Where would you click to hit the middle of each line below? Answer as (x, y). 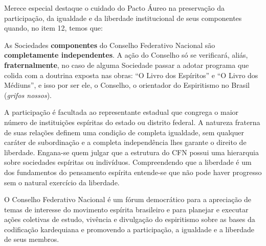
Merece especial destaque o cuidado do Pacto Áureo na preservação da (115, 8)
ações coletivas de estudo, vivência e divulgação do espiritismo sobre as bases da (130, 219)
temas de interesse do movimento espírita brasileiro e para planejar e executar (126, 209)
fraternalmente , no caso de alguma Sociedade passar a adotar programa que (127, 65)
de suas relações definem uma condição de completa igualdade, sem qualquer (124, 132)
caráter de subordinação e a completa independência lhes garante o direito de (125, 142)
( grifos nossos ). (28, 95)
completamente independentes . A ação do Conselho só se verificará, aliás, (126, 55)
